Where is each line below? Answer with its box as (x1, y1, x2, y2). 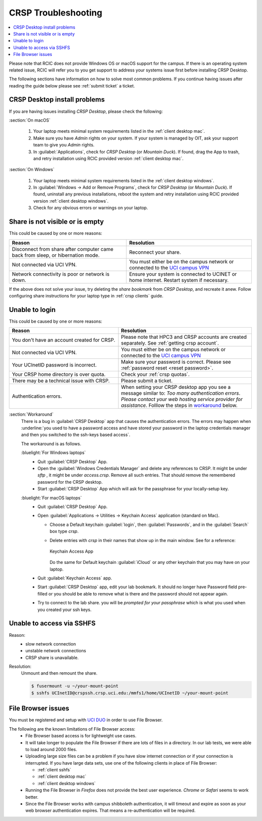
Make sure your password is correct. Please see (121, 359, 231, 366)
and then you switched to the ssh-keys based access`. (21, 432, 131, 437)
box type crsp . (49, 528, 79, 534)
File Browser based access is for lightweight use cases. (25, 733, 137, 739)
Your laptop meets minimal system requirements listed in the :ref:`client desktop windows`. (33, 177, 214, 183)
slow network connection (25, 641, 76, 646)
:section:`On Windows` (9, 167, 55, 173)
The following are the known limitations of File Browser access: (9, 726, 135, 732)
